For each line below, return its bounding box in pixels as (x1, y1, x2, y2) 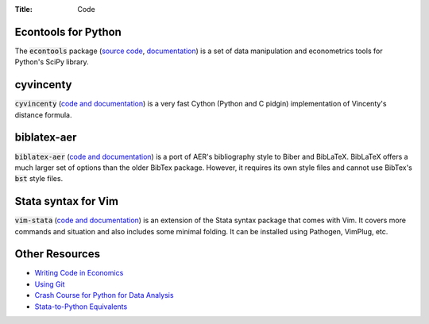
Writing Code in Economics (34, 268, 124, 278)
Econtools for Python (14, 25, 122, 39)
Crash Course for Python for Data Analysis (34, 291, 174, 300)
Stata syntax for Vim (14, 195, 119, 208)
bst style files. (14, 174, 64, 183)
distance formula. (14, 110, 72, 119)
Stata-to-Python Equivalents (34, 302, 128, 311)
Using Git (34, 279, 65, 289)
